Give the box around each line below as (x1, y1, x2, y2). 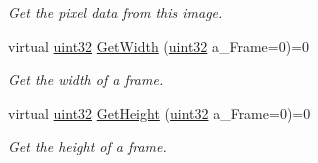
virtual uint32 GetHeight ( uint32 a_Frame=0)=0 (8, 102, 311, 123)
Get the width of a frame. (8, 69, 164, 90)
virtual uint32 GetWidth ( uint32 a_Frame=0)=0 (8, 35, 310, 56)
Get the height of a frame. (8, 136, 167, 157)
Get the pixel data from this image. (8, 2, 223, 22)
